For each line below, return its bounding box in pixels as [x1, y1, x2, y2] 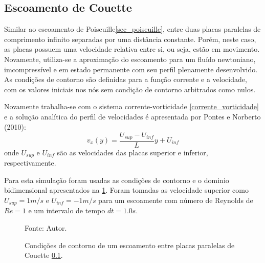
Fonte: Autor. [25, 222, 67, 233]
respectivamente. [4, 157, 56, 168]
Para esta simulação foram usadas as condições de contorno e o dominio [4, 174, 229, 185]
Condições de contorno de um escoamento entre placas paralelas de [25, 239, 235, 250]
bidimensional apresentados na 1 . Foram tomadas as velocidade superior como [4, 185, 249, 195]
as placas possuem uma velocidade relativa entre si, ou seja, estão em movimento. [4, 44, 260, 54]
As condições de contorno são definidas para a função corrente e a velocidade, [4, 74, 247, 85]
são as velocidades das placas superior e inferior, [57, 147, 208, 157]
